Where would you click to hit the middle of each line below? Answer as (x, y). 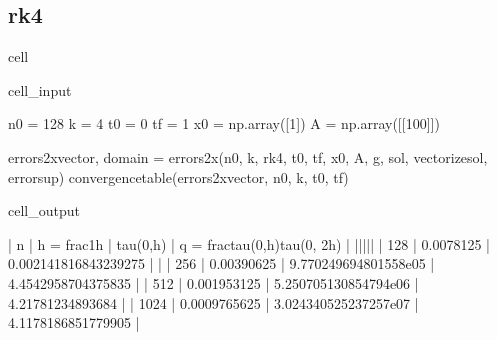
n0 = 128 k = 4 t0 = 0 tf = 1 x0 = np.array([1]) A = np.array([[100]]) (224, 123)
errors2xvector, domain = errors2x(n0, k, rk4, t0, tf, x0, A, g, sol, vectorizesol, (248, 156)
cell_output (44, 210)
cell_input (40, 89)
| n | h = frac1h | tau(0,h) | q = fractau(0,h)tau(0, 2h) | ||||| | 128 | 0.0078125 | (249, 243)
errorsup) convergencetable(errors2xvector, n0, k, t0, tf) (178, 176)
